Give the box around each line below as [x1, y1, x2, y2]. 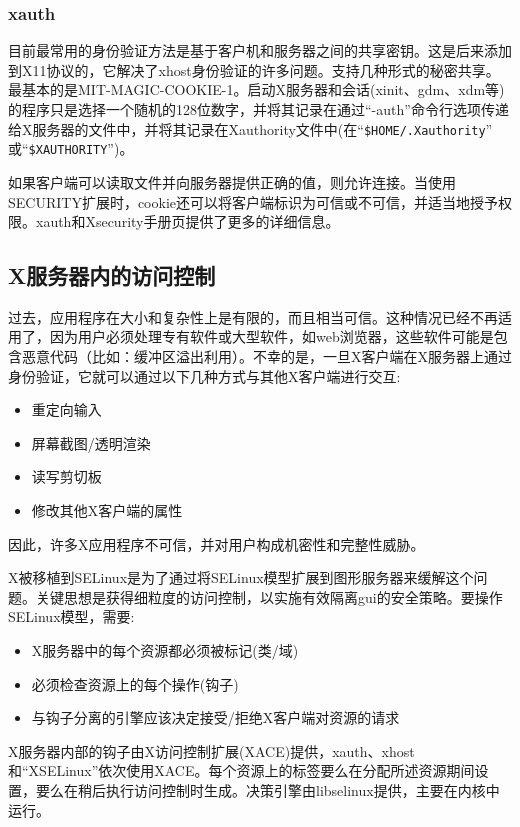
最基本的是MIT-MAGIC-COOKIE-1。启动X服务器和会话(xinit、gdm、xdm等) [8, 79, 505, 100]
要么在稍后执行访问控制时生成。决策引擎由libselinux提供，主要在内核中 [35, 779, 500, 800]
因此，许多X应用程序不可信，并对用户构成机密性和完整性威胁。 [8, 533, 425, 554]
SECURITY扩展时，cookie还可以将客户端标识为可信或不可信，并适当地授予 [8, 191, 498, 212]
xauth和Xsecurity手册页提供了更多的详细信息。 [35, 211, 340, 232]
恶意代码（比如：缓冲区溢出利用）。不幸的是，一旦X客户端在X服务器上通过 [21, 346, 512, 367]
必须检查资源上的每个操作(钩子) [31, 673, 239, 694]
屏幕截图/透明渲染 [31, 432, 151, 453]
